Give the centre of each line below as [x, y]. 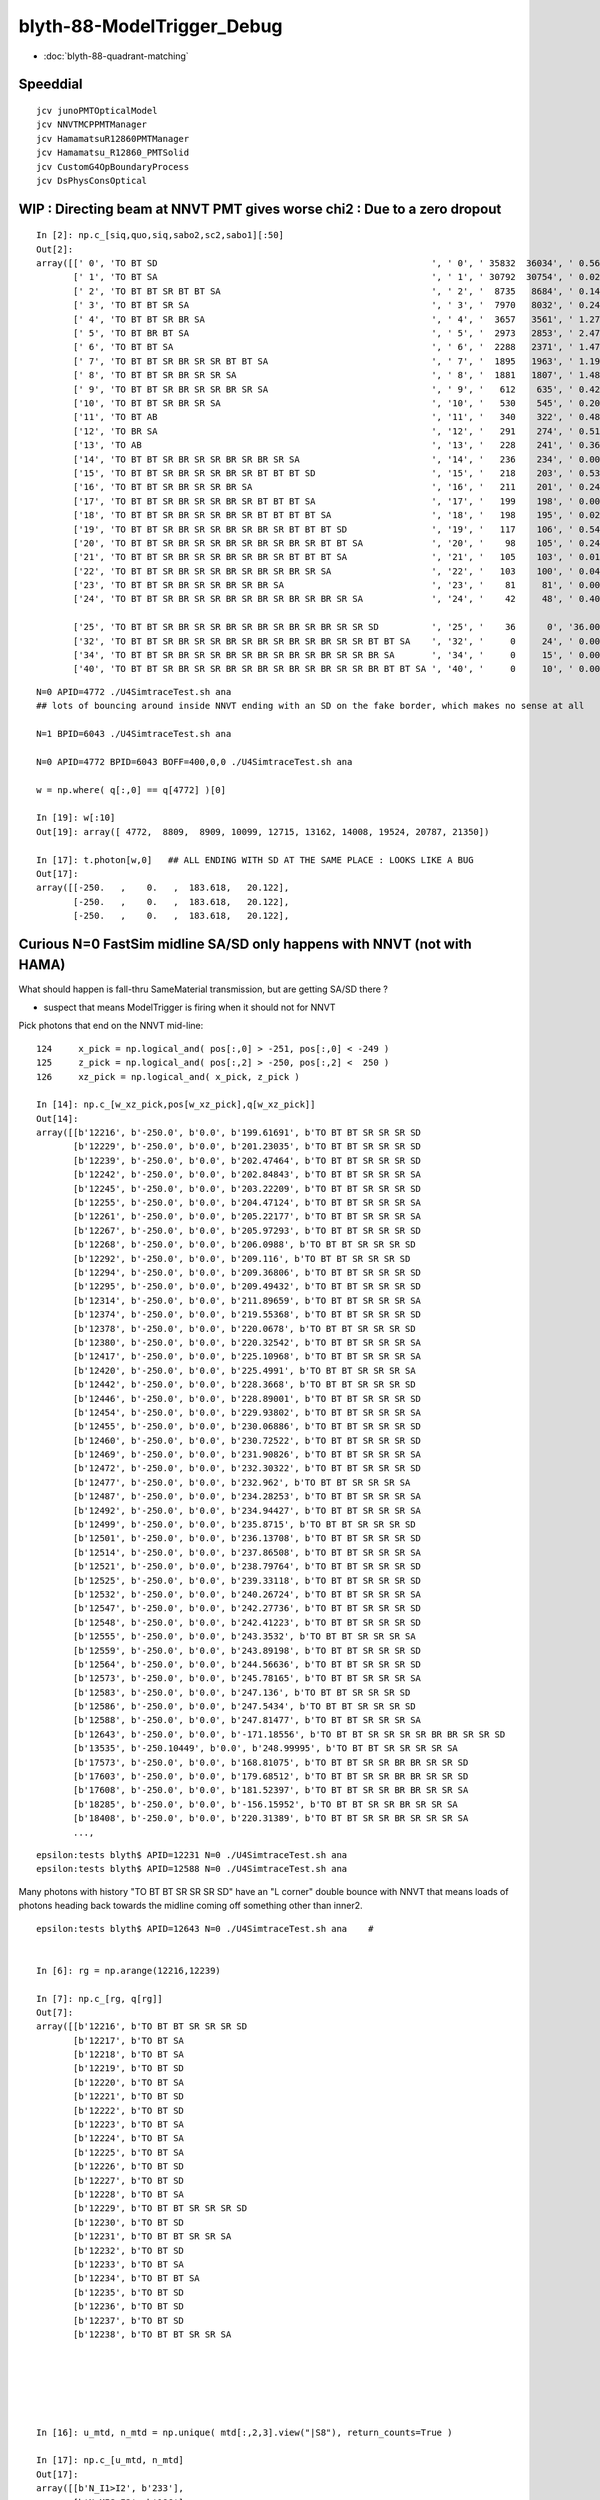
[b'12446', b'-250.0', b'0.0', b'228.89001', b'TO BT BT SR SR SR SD [247, 1398]
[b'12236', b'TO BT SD [129, 2306]
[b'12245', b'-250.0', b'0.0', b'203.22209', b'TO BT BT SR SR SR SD [247, 1188]
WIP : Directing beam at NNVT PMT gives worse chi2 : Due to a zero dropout [260, 208]
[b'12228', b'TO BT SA [129, 2194]
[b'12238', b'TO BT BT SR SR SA [152, 2334]
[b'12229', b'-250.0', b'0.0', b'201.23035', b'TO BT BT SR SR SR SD [247, 1146]
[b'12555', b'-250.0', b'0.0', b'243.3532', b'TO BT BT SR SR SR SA [244, 1636]
